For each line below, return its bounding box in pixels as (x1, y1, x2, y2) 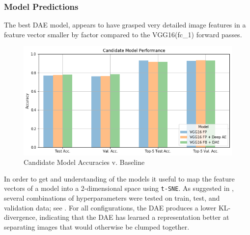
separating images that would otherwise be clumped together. (4, 221, 190, 232)
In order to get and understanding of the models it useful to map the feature (4, 173, 235, 183)
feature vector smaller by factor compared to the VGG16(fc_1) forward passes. (4, 29, 242, 39)
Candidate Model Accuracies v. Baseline (24, 157, 145, 167)
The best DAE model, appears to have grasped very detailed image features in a (4, 20, 246, 30)
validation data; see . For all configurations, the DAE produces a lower (4, 202, 217, 212)
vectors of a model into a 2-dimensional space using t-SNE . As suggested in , (4, 183, 234, 193)
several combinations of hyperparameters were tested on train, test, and (4, 192, 220, 203)
